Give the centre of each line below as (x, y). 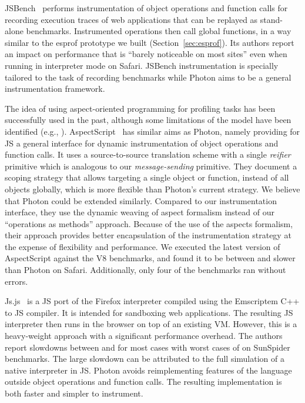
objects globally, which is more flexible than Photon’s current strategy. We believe (152, 189)
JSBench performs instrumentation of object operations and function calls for (146, 8)
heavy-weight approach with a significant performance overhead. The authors (144, 336)
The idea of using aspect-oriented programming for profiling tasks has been (140, 108)
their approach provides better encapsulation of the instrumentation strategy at (148, 235)
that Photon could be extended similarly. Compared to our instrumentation (141, 200)
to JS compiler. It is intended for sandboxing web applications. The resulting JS (149, 312)
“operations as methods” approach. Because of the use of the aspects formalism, (149, 223)
